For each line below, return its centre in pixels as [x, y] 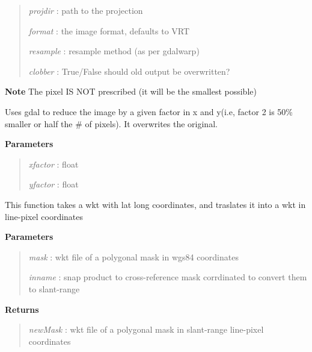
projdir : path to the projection [86, 10]
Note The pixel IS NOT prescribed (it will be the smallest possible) [131, 91]
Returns [22, 309]
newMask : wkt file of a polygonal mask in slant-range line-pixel [146, 329]
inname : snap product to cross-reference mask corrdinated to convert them [168, 277]
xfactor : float [54, 164]
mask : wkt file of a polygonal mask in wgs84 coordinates [133, 256]
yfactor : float [54, 184]
